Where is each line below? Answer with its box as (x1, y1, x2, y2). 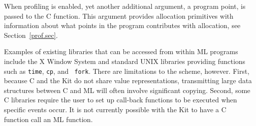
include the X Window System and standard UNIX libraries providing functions (4, 56, 246, 66)
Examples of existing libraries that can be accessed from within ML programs (4, 46, 238, 57)
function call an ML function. (4, 114, 93, 124)
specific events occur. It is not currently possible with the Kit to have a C (4, 104, 226, 114)
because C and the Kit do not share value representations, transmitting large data (4, 75, 252, 86)
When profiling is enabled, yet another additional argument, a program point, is (4, 1, 246, 11)
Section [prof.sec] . (4, 30, 58, 40)
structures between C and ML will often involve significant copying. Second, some (4, 85, 251, 95)
